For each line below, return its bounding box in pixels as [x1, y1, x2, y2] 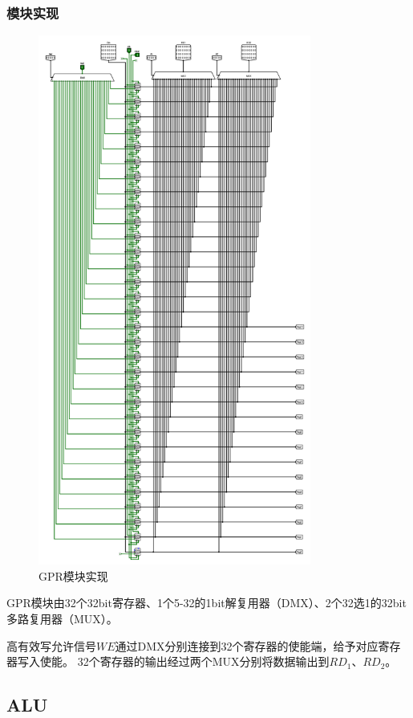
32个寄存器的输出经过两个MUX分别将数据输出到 [77, 653, 330, 670]
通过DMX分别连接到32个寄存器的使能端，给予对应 [115, 637, 379, 654]
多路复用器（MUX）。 [6, 610, 118, 627]
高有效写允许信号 [6, 637, 96, 654]
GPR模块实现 [38, 567, 108, 584]
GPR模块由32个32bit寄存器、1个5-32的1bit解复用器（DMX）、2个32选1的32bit [6, 594, 407, 611]
